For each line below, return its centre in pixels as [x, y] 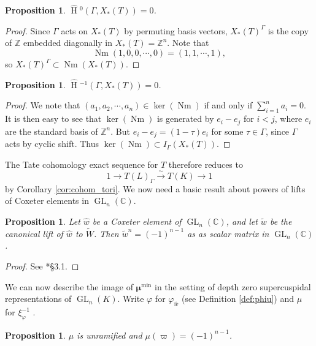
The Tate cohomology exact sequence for [82, 164]
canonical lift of [34, 233]
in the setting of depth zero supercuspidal [233, 286]
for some [227, 131]
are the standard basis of [52, 131]
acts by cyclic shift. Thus [52, 144]
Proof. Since [28, 30]
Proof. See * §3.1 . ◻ [42, 266]
